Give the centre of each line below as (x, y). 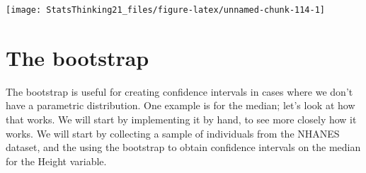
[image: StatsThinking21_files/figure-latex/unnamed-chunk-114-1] (166, 10)
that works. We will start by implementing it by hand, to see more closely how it (181, 119)
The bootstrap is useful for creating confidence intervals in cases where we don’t (179, 91)
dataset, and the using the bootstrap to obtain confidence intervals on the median (183, 147)
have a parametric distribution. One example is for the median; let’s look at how (181, 105)
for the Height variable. (56, 161)
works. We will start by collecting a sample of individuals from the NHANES (173, 133)
